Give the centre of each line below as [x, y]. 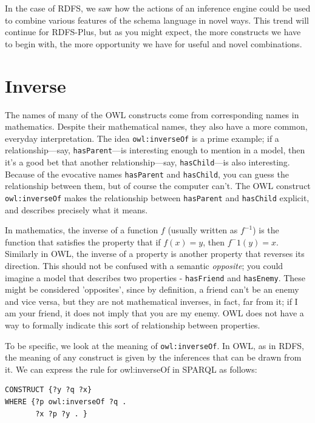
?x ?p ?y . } [62, 414]
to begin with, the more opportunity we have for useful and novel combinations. [154, 43]
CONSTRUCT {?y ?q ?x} [49, 390]
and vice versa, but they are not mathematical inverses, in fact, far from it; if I [151, 301]
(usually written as [203, 230]
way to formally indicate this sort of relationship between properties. [133, 325]
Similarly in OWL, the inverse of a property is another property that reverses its [155, 254]
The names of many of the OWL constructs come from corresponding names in [152, 114]
